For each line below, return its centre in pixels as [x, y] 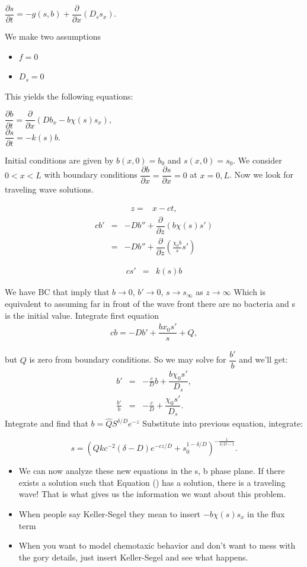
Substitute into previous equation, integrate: [223, 423]
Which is [250, 292]
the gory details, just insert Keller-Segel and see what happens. [133, 557]
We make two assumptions [53, 36]
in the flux [266, 513]
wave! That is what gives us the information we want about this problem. [152, 494]
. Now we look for [261, 174]
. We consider [258, 160]
